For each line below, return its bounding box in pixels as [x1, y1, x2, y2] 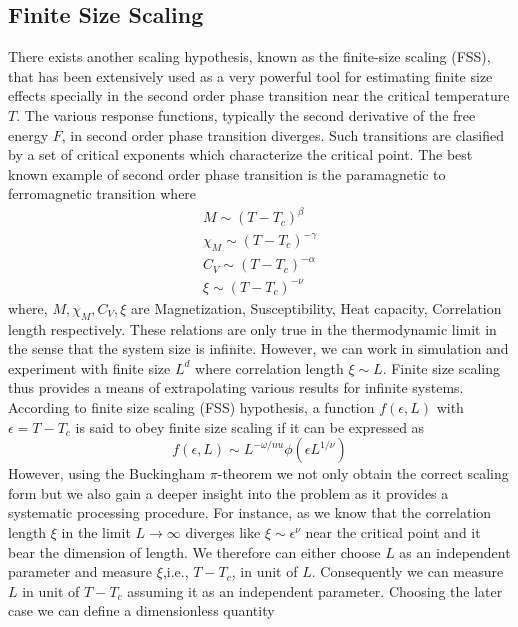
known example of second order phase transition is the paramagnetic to [8, 163, 446, 184]
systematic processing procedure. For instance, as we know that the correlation [8, 502, 492, 523]
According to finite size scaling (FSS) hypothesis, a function [8, 397, 375, 418]
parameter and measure [8, 561, 153, 582]
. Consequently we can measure [311, 561, 504, 582]
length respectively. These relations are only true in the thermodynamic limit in [8, 318, 497, 339]
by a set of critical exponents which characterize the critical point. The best [8, 144, 473, 165]
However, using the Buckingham [8, 463, 206, 484]
